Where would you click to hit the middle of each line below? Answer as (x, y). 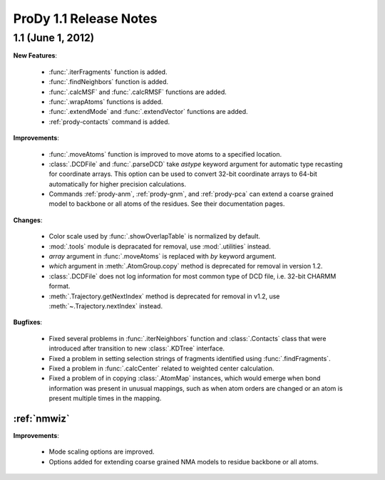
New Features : (35, 56)
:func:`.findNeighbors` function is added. (109, 82)
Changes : (28, 220)
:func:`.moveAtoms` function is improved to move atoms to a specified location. (165, 154)
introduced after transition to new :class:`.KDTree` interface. (137, 348)
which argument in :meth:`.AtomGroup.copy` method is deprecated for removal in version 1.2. (186, 266)
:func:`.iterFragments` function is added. (108, 72)
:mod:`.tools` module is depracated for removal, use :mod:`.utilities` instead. (160, 246)
